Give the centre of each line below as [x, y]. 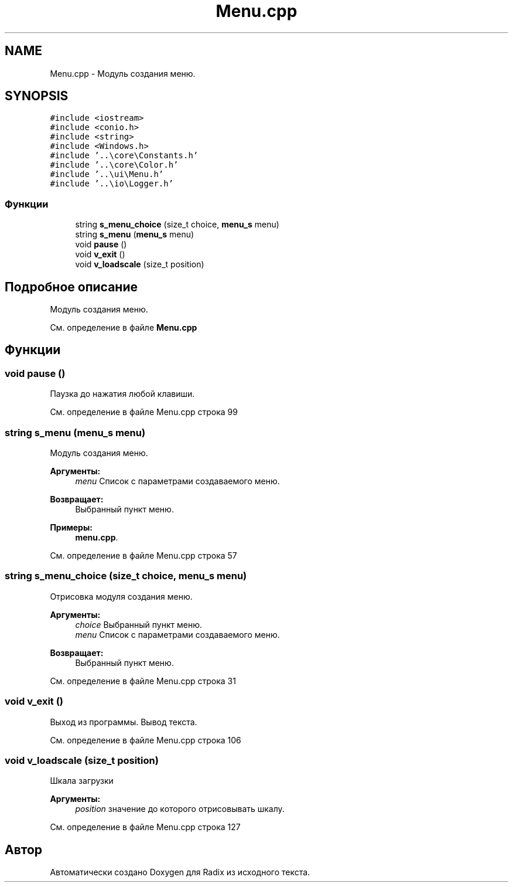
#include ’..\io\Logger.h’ [112, 184]
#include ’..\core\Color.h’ [114, 165]
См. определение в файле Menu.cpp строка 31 [143, 681]
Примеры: [71, 527]
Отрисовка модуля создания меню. [121, 596]
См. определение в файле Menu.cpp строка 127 [145, 827]
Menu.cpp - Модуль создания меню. [123, 73]
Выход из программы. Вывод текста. [124, 722]
